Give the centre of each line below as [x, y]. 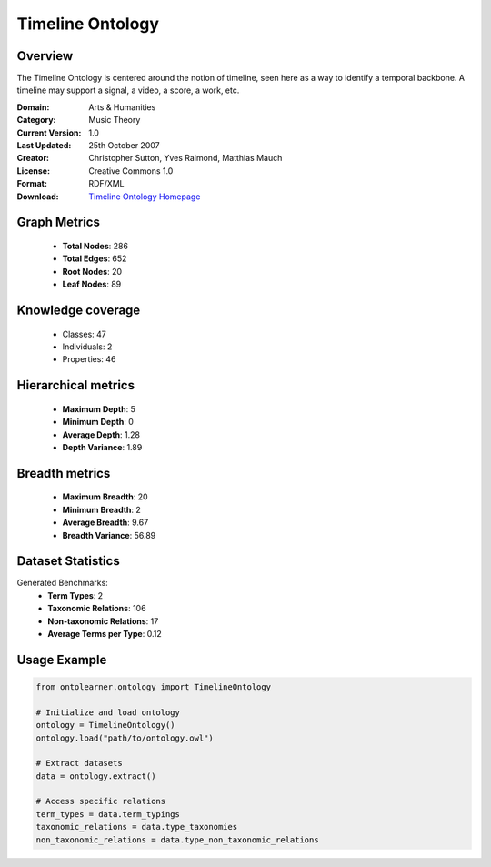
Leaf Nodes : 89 [92, 284]
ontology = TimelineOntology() [106, 725]
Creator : [33, 158]
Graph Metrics [58, 222]
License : [33, 171]
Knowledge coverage [79, 310]
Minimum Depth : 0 [98, 422]
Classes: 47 [84, 334]
